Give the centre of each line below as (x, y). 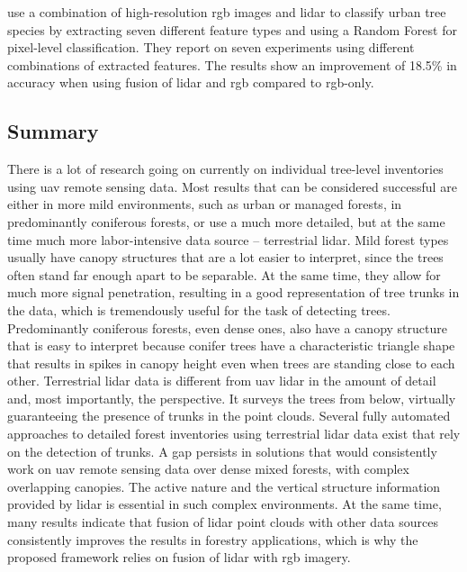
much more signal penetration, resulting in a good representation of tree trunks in (233, 292)
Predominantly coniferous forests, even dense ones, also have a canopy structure (227, 327)
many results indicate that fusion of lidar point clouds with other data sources (223, 522)
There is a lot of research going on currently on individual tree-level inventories (225, 169)
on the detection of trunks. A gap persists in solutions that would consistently (222, 451)
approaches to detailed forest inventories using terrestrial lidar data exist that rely (234, 434)
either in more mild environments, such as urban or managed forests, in (205, 204)
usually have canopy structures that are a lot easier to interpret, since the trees (225, 257)
